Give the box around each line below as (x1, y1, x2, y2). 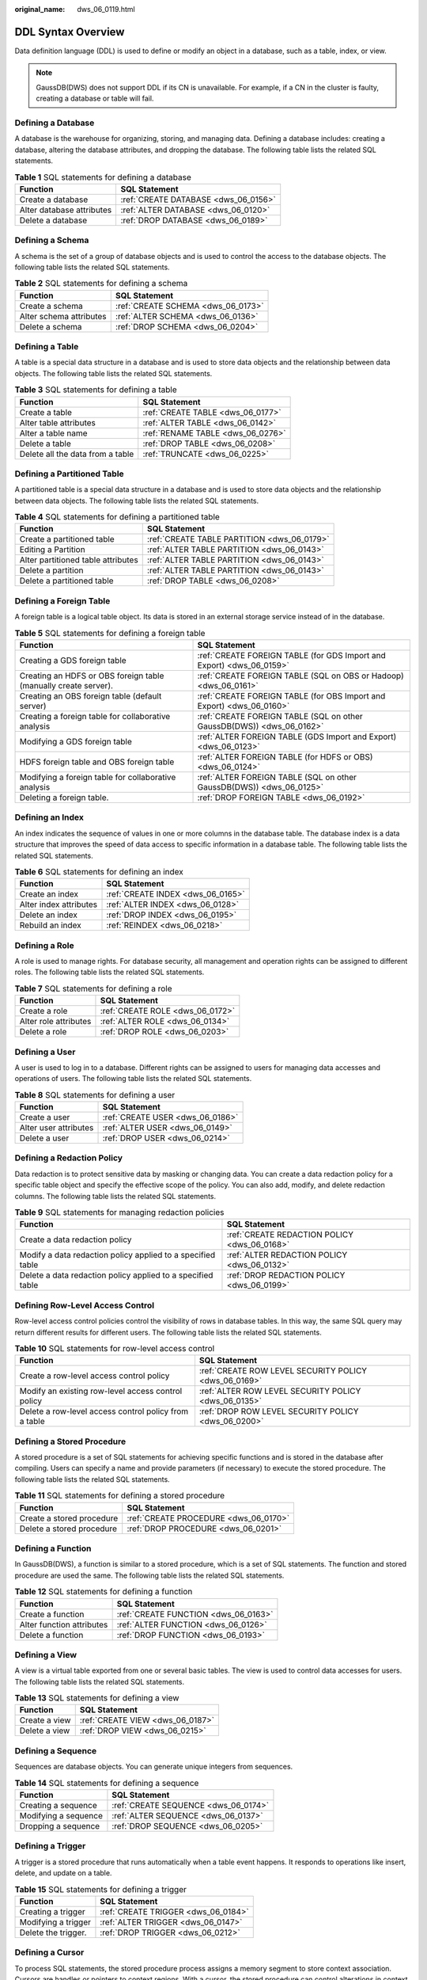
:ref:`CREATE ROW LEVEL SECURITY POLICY (198, 1365, 368, 1376)
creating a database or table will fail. (36, 93, 154, 103)
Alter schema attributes (19, 310, 107, 322)
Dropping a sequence (19, 1820, 100, 1831)
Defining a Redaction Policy (14, 1152, 123, 1163)
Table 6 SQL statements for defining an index (14, 866, 183, 878)
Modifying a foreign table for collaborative (19, 772, 176, 782)
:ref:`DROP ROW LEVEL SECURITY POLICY (198, 1406, 359, 1417)
